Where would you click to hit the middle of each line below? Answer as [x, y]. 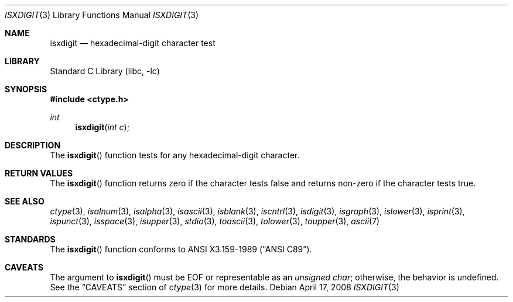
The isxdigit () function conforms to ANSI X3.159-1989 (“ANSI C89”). [181, 249]
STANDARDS [30, 239]
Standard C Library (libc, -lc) [105, 71]
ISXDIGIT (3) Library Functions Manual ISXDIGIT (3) [102, 15]
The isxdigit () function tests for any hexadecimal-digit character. [175, 155]
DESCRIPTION [33, 145]
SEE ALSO [25, 201]
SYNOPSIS [26, 89]
